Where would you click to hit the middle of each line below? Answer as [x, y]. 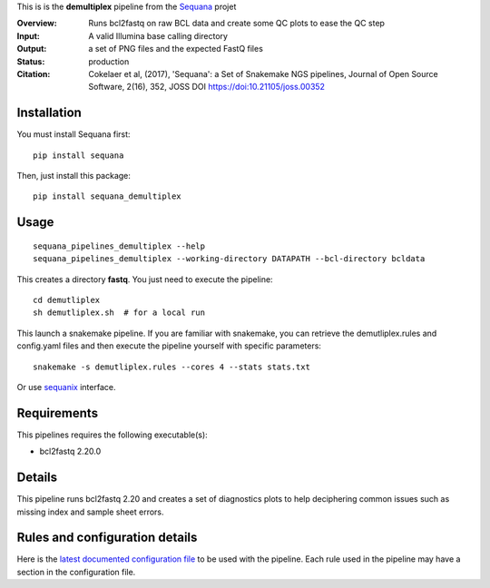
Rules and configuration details [107, 538]
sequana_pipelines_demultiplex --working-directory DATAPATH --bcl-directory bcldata [229, 259]
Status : [31, 61]
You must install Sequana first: [73, 134]
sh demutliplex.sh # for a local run [119, 313]
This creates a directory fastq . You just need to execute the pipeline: [145, 279]
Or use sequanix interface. [66, 387]
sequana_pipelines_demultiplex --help [119, 246]
